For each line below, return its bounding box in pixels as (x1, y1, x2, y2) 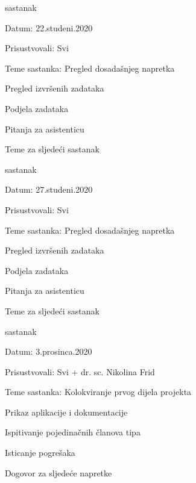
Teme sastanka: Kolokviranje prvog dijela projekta (5, 385, 192, 398)
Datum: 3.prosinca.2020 (5, 345, 92, 358)
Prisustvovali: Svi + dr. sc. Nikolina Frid (5, 365, 155, 378)
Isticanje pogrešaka (5, 446, 75, 459)
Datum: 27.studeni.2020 (5, 183, 93, 196)
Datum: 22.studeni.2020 (5, 21, 93, 34)
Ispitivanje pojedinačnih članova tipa (5, 426, 141, 438)
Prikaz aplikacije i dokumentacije (5, 405, 128, 418)
